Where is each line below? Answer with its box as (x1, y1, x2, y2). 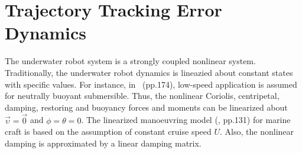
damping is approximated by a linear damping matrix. (5, 137, 202, 149)
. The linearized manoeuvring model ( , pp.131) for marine (81, 114, 291, 126)
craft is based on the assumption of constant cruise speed (5, 125, 212, 138)
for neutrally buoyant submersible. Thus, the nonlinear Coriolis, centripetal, (5, 89, 280, 102)
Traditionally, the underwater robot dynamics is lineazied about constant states (5, 66, 293, 78)
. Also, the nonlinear (220, 125, 294, 138)
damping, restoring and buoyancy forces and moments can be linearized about (5, 101, 288, 113)
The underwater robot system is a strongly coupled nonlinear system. (5, 55, 256, 67)
